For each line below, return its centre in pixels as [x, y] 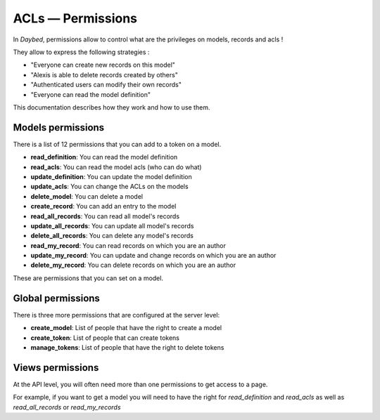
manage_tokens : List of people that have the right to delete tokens [127, 347]
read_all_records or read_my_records [67, 407]
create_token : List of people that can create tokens [105, 338]
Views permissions [56, 368]
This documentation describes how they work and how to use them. [112, 107]
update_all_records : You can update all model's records [112, 225]
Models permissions [59, 127]
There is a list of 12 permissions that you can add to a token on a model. [117, 144]
